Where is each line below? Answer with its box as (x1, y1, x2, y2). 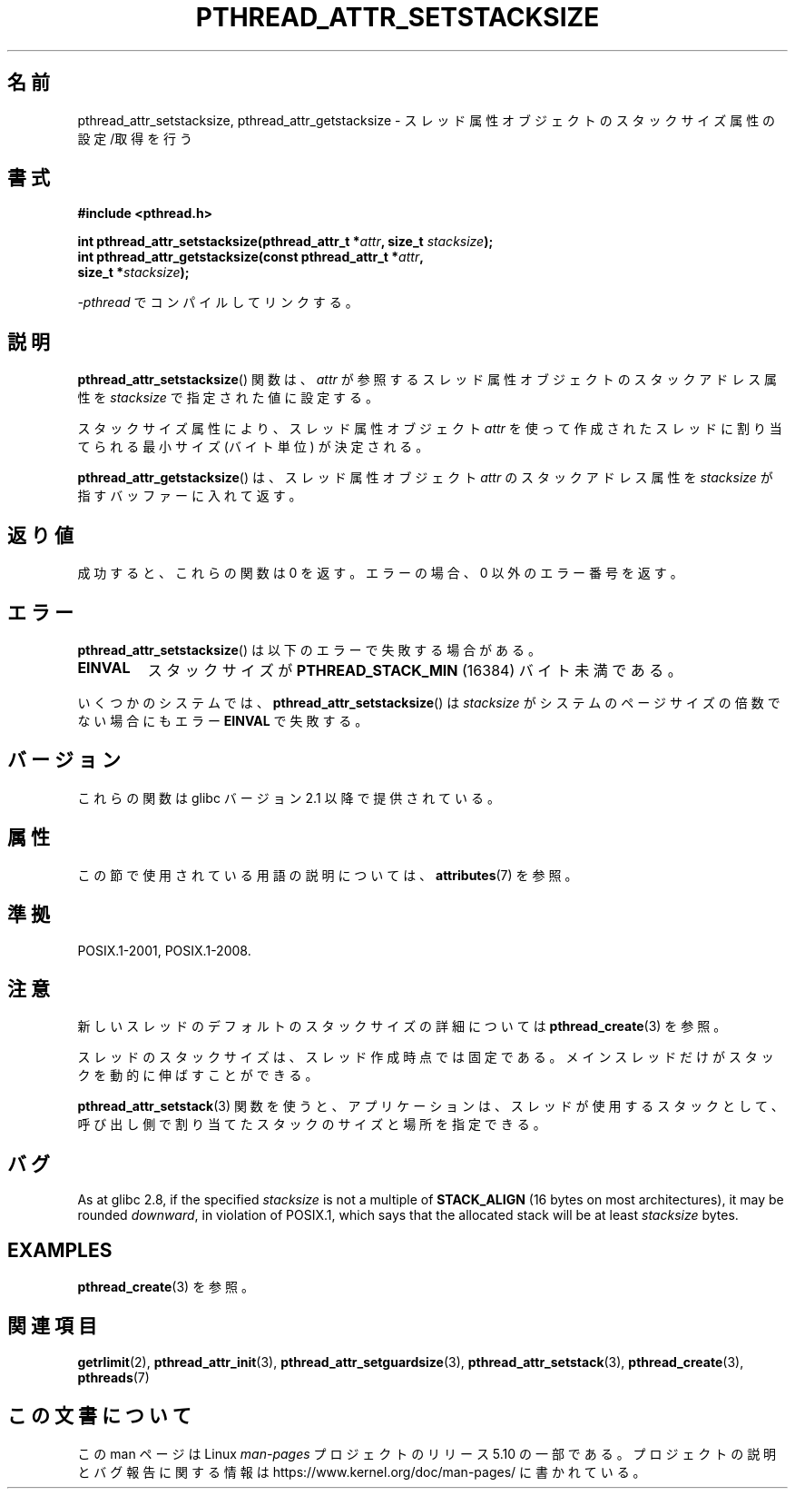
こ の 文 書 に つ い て (7, 1404, 191, 1428)
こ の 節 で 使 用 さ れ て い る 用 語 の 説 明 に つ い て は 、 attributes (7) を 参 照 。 (77, 867, 578, 883)
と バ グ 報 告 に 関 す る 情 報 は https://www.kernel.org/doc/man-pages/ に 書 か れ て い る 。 (77, 1463, 646, 1480)
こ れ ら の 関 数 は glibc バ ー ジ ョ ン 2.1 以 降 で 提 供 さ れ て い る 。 (77, 789, 500, 806)
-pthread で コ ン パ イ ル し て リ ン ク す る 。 (77, 294, 358, 311)
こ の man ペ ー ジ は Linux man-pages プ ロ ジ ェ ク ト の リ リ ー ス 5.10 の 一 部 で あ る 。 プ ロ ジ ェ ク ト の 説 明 (77, 1445, 777, 1461)
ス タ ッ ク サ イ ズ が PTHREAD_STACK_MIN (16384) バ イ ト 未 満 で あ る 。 (147, 660, 682, 679)
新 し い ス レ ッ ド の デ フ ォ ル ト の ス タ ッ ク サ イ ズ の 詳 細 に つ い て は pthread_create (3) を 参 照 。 (77, 1018, 727, 1035)
